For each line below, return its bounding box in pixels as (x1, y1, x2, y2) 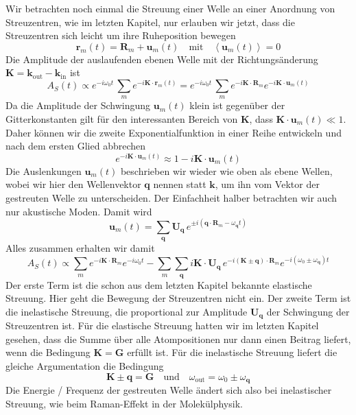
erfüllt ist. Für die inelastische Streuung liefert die (127, 345, 337, 359)
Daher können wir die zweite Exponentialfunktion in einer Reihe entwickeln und (5, 125, 342, 139)
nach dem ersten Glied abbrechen (5, 139, 146, 153)
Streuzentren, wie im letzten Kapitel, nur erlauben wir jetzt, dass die (5, 14, 295, 29)
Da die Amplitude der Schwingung (5, 98, 151, 112)
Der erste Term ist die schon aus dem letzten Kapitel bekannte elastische (5, 277, 312, 292)
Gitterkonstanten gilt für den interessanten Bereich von (5, 112, 238, 126)
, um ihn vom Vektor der (215, 177, 320, 191)
